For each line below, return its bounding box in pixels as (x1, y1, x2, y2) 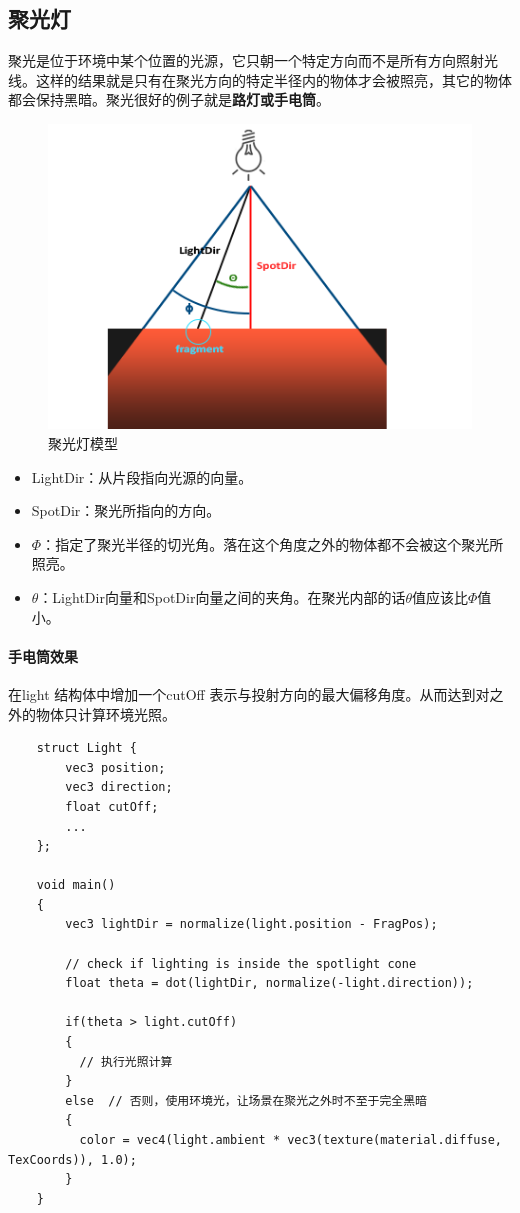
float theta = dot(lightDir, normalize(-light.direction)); (65, 976, 474, 991)
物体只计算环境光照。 (35, 703, 176, 724)
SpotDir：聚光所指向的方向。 (31, 500, 221, 521)
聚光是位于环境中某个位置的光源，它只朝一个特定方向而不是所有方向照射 (8, 50, 484, 71)
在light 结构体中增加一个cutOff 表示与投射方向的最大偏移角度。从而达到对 (8, 683, 490, 704)
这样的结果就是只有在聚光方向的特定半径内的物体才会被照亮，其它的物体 (35, 69, 512, 90)
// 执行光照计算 (79, 1054, 173, 1069)
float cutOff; (65, 799, 159, 814)
